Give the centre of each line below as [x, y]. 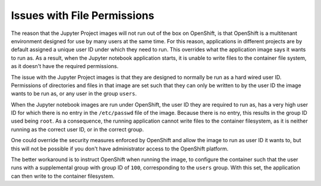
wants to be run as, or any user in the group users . [74, 94]
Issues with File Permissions [83, 15]
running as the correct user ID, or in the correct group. [77, 129]
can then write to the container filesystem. [63, 176]
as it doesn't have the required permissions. [65, 66]
